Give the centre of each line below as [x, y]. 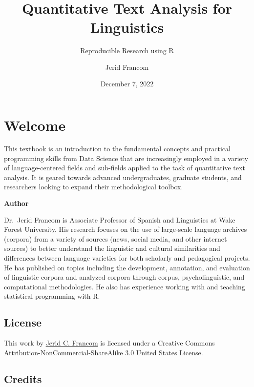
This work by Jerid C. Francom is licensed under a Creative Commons [109, 343]
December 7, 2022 [127, 83]
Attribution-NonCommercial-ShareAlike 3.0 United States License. [104, 352]
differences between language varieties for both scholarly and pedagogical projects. [127, 257]
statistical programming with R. [52, 296]
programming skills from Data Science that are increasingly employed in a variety [126, 158]
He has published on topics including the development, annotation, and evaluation [127, 267]
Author [16, 203]
